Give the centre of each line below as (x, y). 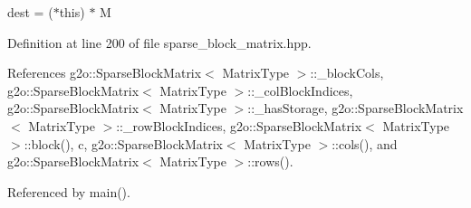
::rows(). (270, 161)
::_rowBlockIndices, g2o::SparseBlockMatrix (239, 125)
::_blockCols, (347, 73)
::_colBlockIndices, (300, 90)
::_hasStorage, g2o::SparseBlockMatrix (356, 108)
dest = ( (30, 12)
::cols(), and (365, 143)
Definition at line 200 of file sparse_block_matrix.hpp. (159, 42)
